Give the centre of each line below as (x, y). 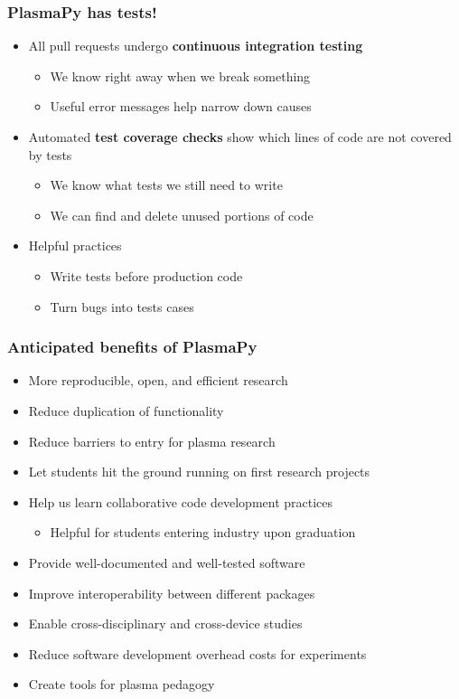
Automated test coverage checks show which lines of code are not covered (240, 137)
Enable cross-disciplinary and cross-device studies (165, 623)
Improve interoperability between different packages (172, 593)
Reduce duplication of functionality (126, 410)
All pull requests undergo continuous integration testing (196, 46)
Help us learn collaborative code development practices (181, 501)
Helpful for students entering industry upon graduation (203, 532)
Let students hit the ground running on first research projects (199, 472)
